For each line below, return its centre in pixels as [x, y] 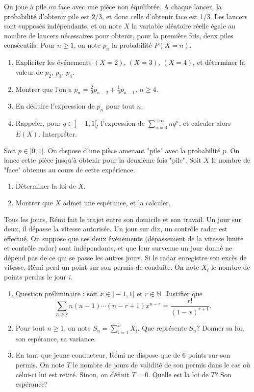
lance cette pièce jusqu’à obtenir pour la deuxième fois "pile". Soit [103, 160]
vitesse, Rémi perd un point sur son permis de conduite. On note [102, 267]
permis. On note [40, 365]
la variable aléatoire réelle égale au [184, 26]
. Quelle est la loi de [178, 374]
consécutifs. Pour [29, 45]
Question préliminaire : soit [57, 293]
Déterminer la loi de [46, 186]
